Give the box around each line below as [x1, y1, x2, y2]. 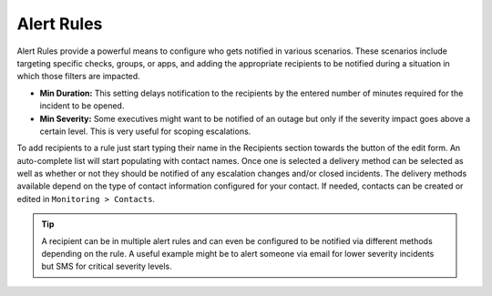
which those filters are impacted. [16, 71, 140, 82]
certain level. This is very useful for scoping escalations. [39, 126, 251, 137]
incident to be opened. [39, 100, 125, 111]
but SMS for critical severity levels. [41, 260, 172, 272]
